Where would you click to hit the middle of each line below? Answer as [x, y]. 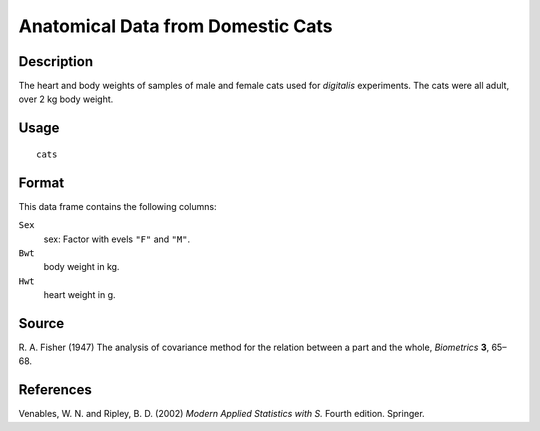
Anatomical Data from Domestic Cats [176, 26]
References [55, 390]
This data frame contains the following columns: [117, 206]
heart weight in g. [79, 295]
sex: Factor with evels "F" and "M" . [116, 239]
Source [41, 323]
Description [56, 61]
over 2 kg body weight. [66, 99]
